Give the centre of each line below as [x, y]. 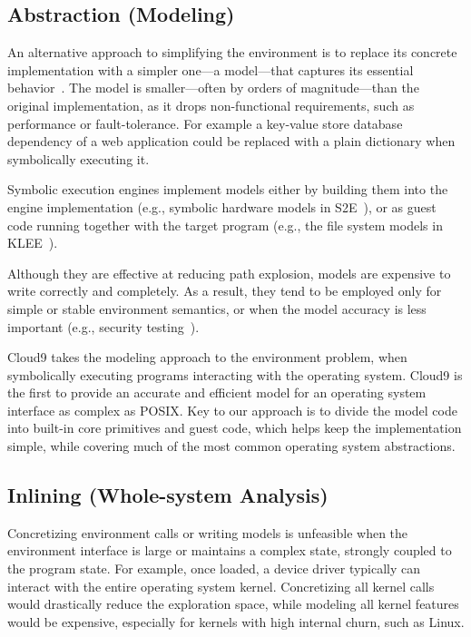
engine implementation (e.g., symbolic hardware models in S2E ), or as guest [222, 206]
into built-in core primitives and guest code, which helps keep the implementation [235, 428]
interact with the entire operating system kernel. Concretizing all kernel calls [221, 586]
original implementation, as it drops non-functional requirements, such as [211, 105]
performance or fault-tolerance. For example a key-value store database [205, 123]
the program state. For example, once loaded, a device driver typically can [214, 568]
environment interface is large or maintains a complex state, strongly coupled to [230, 550]
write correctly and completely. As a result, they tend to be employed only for [225, 291]
